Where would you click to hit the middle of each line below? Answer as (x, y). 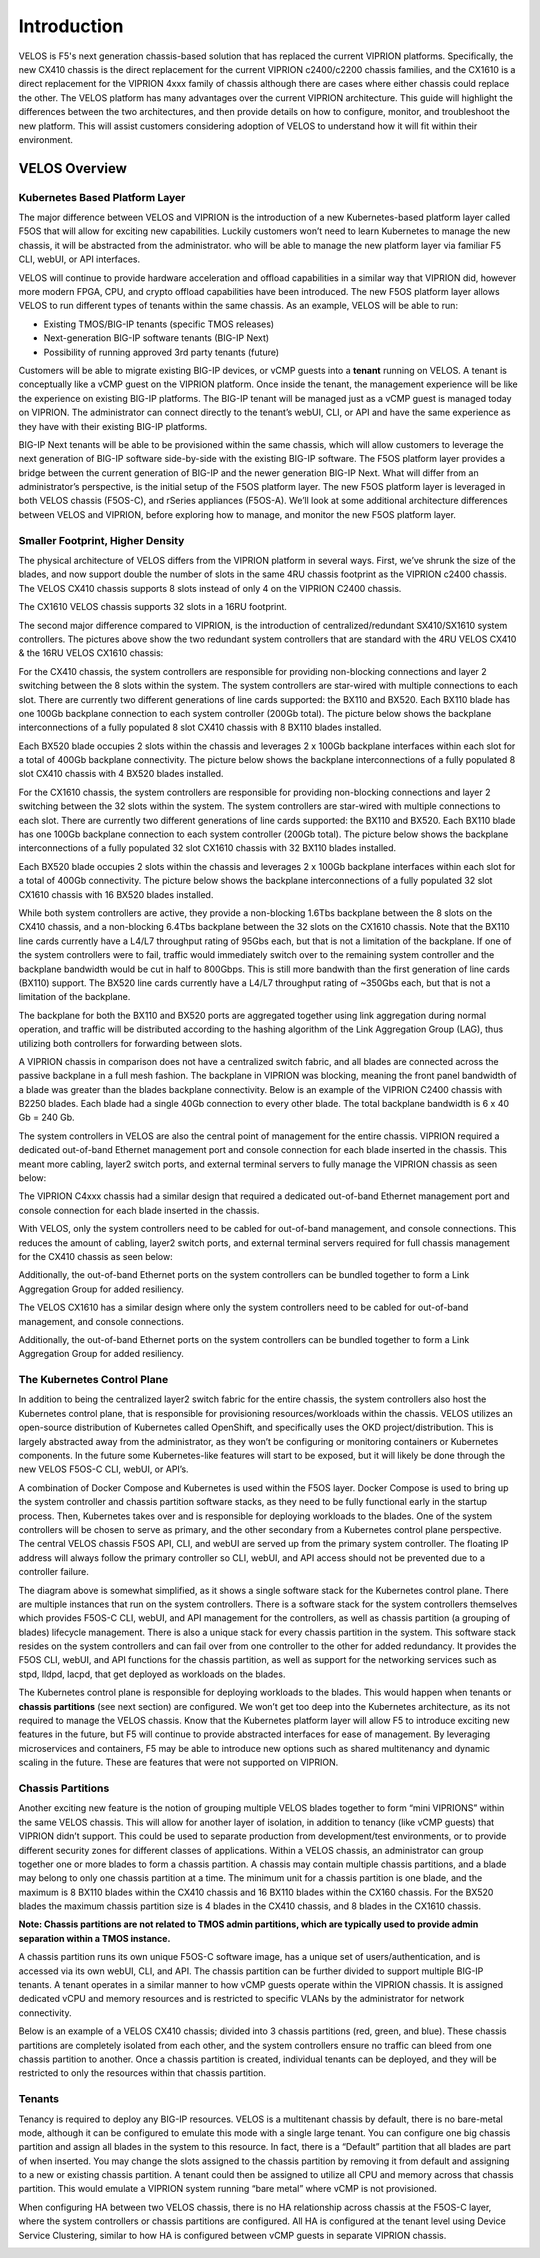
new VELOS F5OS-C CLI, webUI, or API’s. (103, 1469)
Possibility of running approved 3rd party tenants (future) (161, 352)
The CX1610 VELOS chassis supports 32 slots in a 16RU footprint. (152, 607)
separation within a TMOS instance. (94, 1938)
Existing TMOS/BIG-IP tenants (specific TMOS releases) (159, 324)
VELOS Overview (72, 168)
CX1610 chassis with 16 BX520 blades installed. (116, 894)
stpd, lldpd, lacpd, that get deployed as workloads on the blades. (152, 1674)
